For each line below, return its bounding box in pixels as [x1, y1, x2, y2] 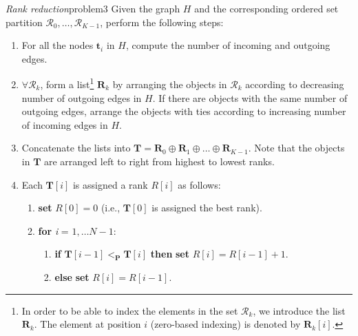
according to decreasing [245, 77, 344, 92]
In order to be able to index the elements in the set [21, 303, 238, 317]
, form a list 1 [40, 75, 94, 92]
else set [54, 270, 89, 284]
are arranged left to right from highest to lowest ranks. [44, 154, 275, 168]
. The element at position [34, 317, 141, 331]
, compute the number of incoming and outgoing [125, 38, 330, 52]
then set [150, 246, 189, 261]
